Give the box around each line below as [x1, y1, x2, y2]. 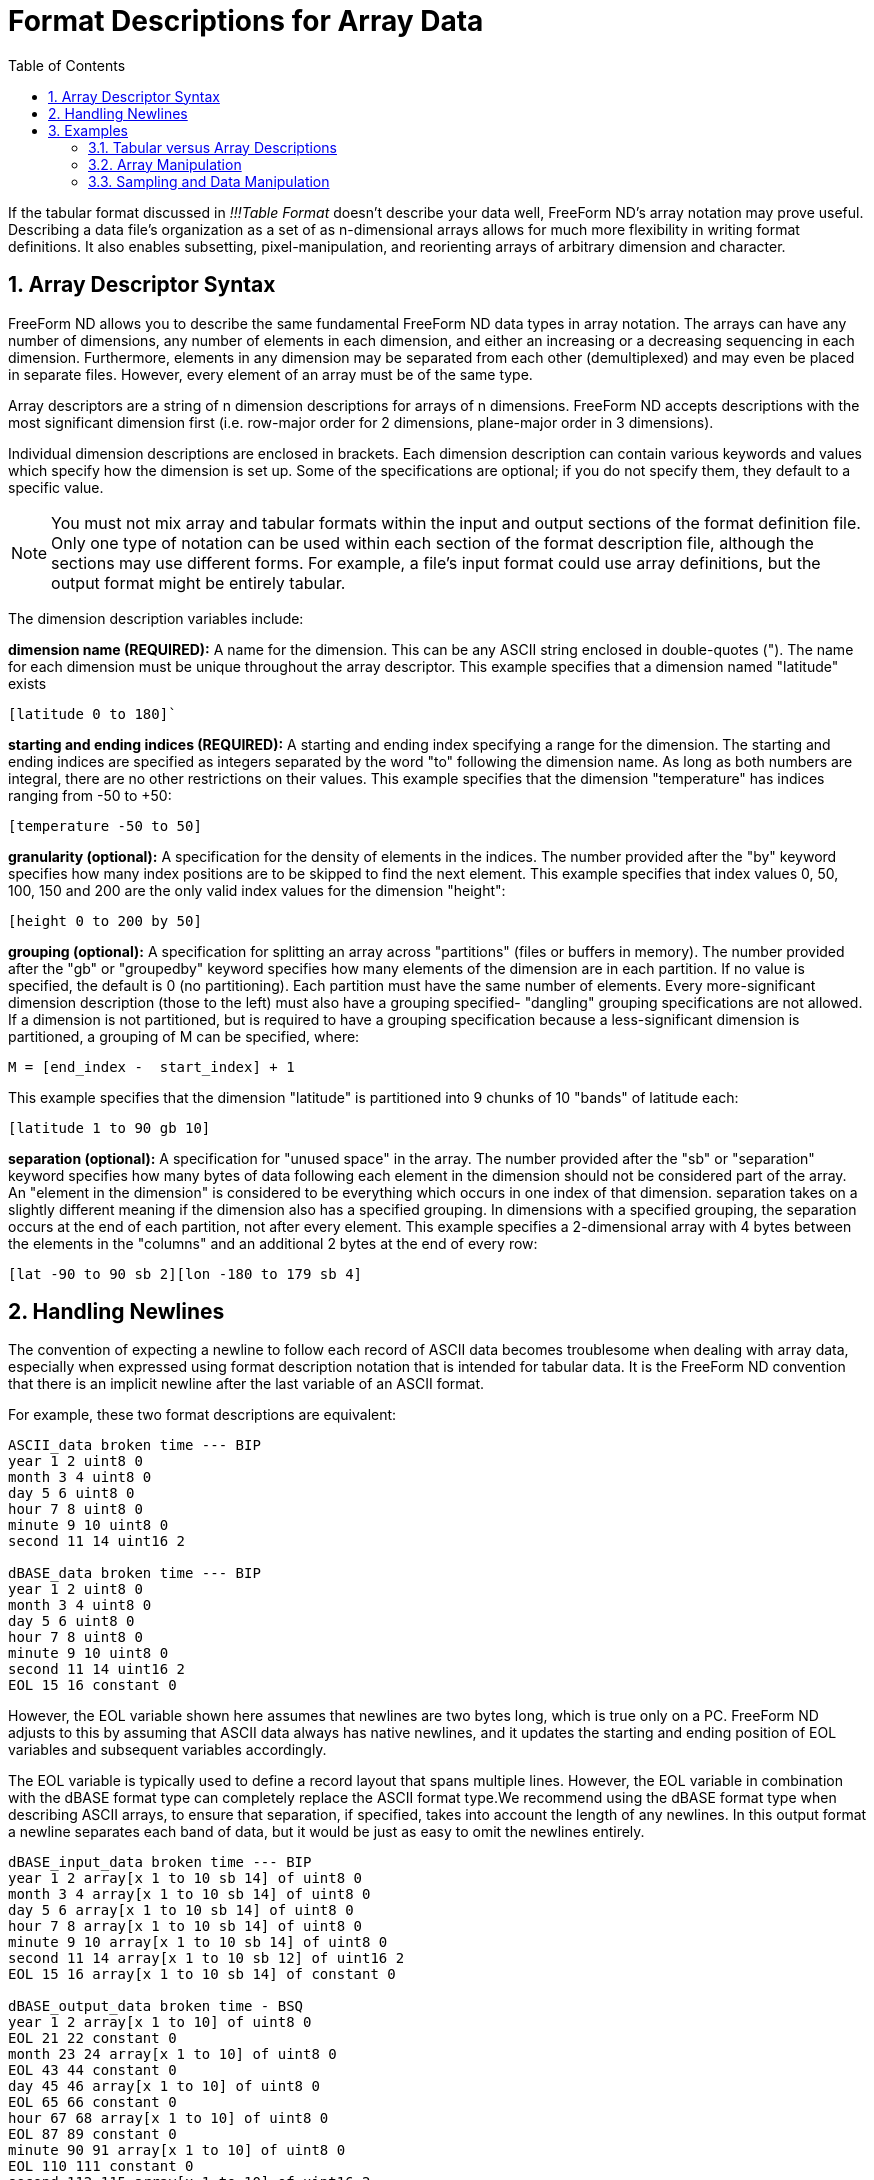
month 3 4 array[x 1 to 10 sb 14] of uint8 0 [8, 1886, 371, 1903]
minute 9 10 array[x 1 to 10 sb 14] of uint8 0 [8, 1934, 388, 1951]
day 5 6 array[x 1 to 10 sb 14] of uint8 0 [8, 1902, 354, 1919]
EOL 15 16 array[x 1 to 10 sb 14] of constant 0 [8, 1966, 396, 1983]
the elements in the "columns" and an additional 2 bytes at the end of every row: [8, 1234, 538, 1252]
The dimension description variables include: [8, 609, 304, 627]
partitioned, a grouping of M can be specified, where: [8, 1027, 360, 1045]
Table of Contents [8, 56, 126, 74]
